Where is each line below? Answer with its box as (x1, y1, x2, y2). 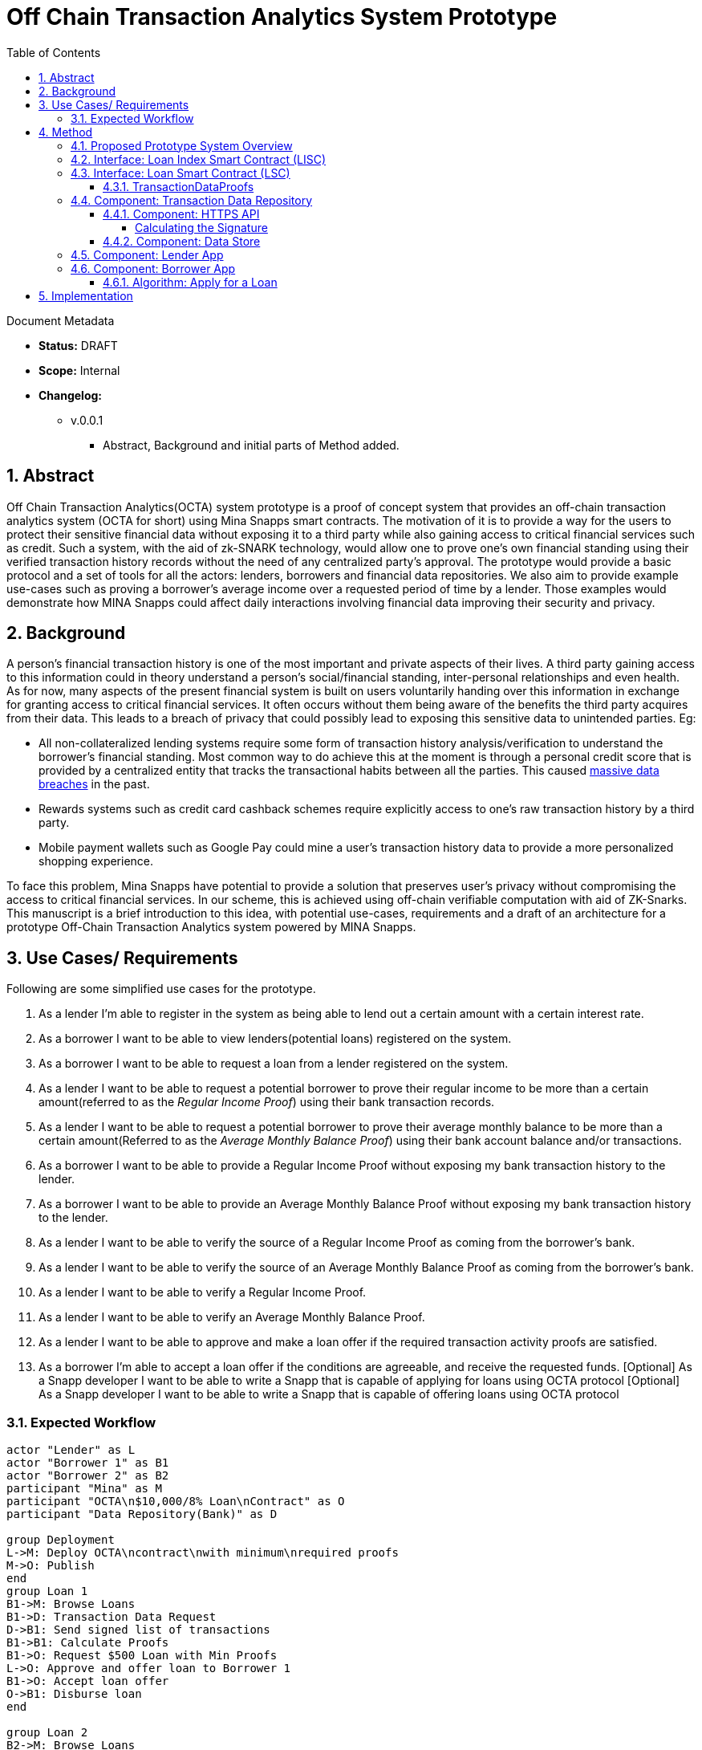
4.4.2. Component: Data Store (103, 234, 261, 248)
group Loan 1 (6, 1585, 88, 1598)
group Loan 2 (6, 1726, 88, 1740)
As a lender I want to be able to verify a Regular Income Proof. (39, 1285, 367, 1300)
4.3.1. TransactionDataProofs (103, 179, 254, 193)
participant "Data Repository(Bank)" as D (6, 1508, 278, 1521)
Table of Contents (6, 45, 101, 59)
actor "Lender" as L (6, 1443, 136, 1457)
